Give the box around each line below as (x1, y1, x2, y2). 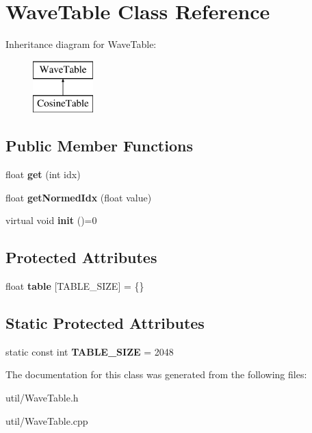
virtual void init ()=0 (5, 213, 97, 227)
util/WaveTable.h (5, 391, 79, 405)
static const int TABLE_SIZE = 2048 (5, 344, 174, 358)
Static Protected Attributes (5, 312, 205, 334)
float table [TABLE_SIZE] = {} (5, 279, 144, 293)
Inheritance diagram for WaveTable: (5, 37, 157, 51)
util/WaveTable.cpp (5, 413, 88, 428)
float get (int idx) (5, 167, 81, 182)
